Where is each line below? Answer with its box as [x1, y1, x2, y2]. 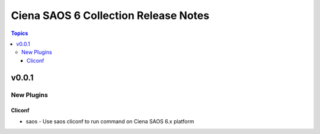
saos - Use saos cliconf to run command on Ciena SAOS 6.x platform [25, 117, 194, 125]
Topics [11, 30, 28, 37]
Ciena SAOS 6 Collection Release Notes [11, 9, 210, 22]
